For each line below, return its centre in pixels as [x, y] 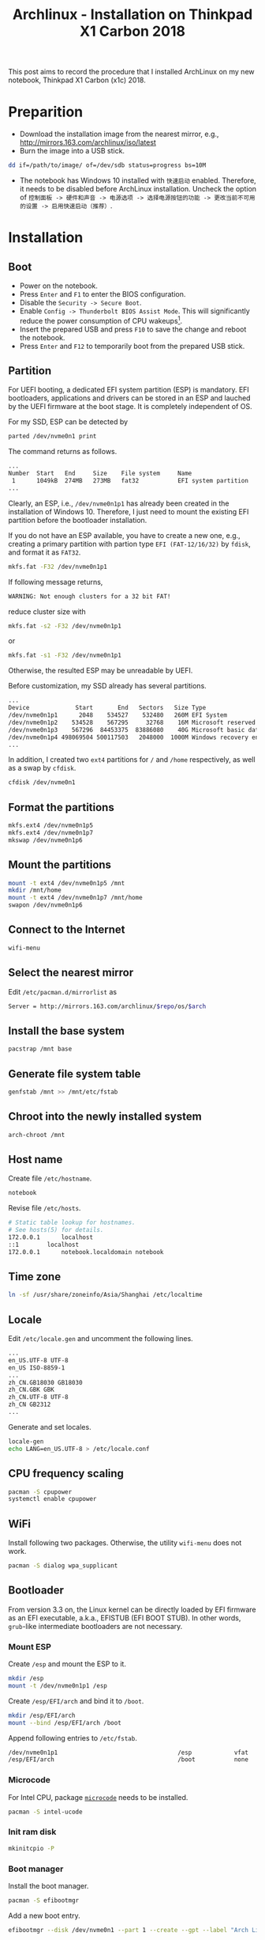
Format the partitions [61, 807]
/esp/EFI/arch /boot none [128, 1760]
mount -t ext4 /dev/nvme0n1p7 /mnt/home [76, 898]
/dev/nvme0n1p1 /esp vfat [128, 1752]
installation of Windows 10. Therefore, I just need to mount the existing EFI [129, 511]
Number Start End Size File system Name [100, 474]
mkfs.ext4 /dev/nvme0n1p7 [50, 833]
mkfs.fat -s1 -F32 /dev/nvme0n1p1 [65, 656]
